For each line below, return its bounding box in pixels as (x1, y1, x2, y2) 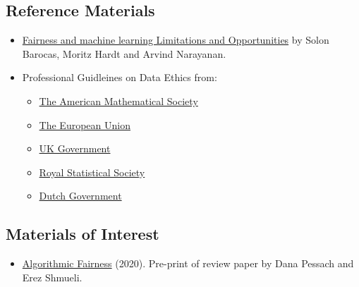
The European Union (39, 117, 130, 132)
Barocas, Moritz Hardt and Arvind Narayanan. (22, 46, 226, 61)
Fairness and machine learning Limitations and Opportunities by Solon (22, 32, 329, 47)
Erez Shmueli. (22, 269, 83, 284)
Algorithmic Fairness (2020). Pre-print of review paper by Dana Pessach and (22, 256, 354, 271)
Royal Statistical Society (39, 164, 145, 179)
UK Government (39, 141, 111, 156)
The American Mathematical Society (39, 93, 198, 108)
